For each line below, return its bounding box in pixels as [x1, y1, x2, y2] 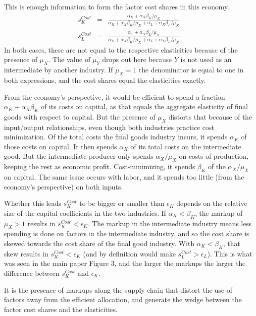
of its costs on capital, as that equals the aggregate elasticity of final [41, 101, 248, 112]
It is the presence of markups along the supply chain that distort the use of [4, 284, 233, 295]
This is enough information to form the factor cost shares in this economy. [4, 1, 229, 11]
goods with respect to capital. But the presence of [4, 111, 155, 122]
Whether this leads [4, 198, 61, 208]
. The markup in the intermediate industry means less [88, 218, 252, 228]
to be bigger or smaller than [79, 198, 165, 208]
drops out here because [102, 54, 172, 64]
